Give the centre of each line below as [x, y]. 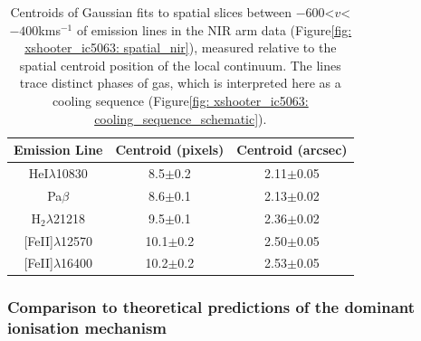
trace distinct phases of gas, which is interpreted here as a [180, 83]
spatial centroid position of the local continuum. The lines [180, 65]
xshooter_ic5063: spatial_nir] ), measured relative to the [181, 47]
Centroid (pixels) [170, 150]
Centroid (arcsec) [292, 150]
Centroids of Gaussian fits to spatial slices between [151, 12]
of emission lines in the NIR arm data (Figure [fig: [214, 29]
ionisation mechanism [87, 328]
